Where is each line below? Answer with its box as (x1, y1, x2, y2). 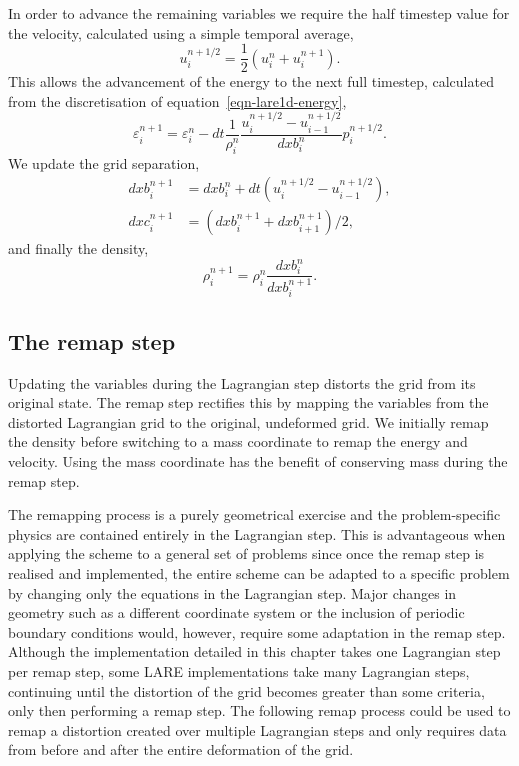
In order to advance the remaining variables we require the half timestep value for (8, 3, 510, 23)
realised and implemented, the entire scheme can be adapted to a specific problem (8, 562, 510, 583)
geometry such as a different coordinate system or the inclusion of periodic (8, 602, 465, 623)
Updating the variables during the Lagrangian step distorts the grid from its (8, 372, 476, 393)
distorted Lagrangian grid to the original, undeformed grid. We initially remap (8, 411, 489, 432)
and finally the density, (8, 238, 149, 259)
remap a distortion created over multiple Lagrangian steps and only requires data (8, 719, 507, 740)
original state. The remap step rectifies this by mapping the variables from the (8, 392, 489, 413)
